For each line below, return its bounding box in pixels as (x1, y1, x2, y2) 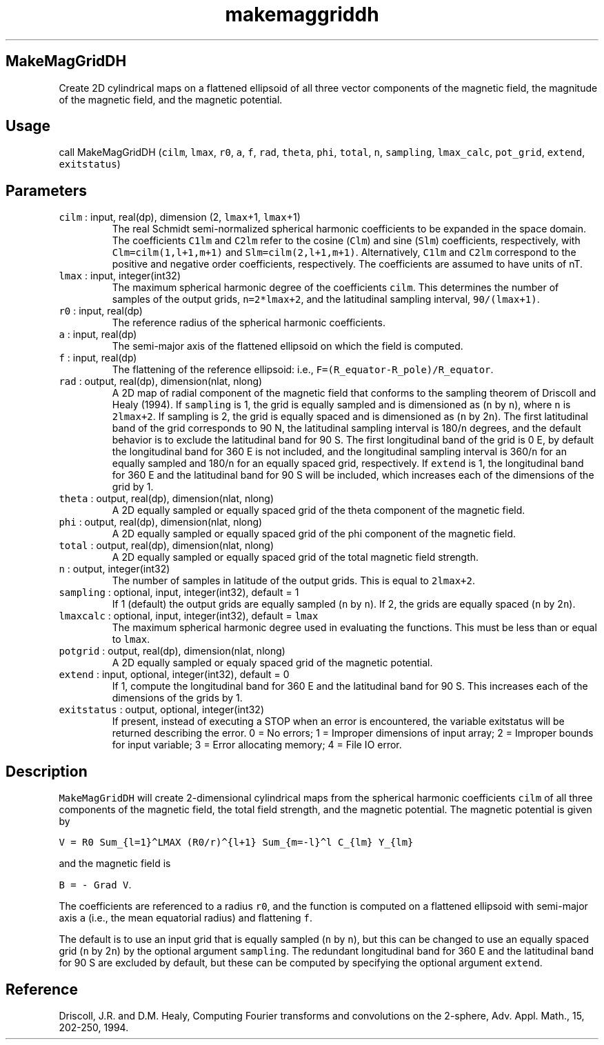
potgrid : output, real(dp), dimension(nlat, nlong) (59, 645, 285, 657)
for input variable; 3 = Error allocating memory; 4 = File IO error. (112, 739, 402, 751)
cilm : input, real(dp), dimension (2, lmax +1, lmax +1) (59, 211, 301, 223)
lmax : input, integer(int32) (59, 270, 181, 282)
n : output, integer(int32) (59, 563, 170, 575)
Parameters (6, 181, 87, 199)
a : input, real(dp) (59, 328, 137, 341)
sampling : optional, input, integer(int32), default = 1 (59, 586, 299, 599)
